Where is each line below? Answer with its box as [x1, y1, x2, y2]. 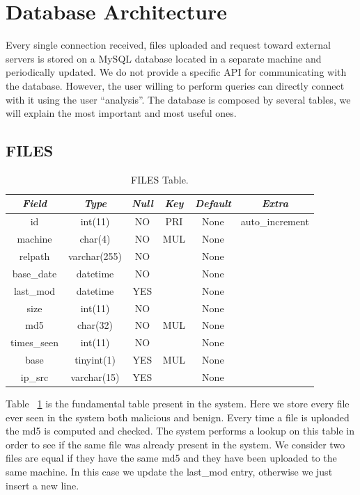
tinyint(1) [75, 352, 116, 367]
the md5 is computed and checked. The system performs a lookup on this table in [6, 423, 354, 438]
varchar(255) [68, 249, 123, 263]
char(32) [77, 318, 114, 332]
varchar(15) [70, 369, 120, 384]
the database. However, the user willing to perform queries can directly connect [6, 78, 345, 92]
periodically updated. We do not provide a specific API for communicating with [6, 65, 347, 79]
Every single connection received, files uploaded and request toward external [6, 38, 331, 52]
